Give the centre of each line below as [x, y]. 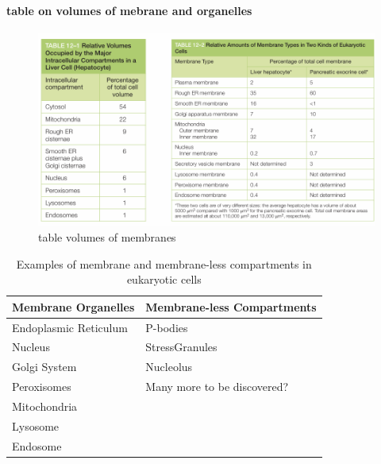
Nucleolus [169, 367]
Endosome [37, 445]
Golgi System [44, 367]
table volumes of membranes [107, 236]
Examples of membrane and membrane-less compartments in [164, 263]
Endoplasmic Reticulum [70, 327]
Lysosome [36, 425]
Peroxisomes [42, 387]
